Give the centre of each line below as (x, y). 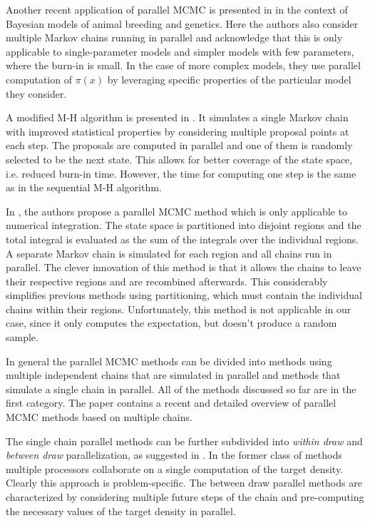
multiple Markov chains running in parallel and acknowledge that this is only (174, 37)
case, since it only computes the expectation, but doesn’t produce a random (171, 323)
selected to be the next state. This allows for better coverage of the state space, (179, 159)
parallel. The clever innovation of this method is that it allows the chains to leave (184, 267)
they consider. (36, 93)
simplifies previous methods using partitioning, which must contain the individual (184, 295)
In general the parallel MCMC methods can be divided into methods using (169, 361)
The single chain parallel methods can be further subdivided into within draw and (184, 441)
